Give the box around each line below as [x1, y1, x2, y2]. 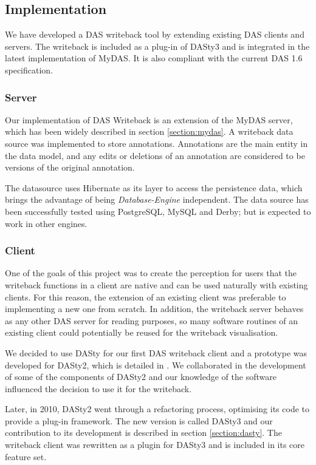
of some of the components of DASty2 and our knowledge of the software [5, 370, 276, 383]
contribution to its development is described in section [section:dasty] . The [5, 426, 282, 439]
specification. [5, 63, 53, 76]
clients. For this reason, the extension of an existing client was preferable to [5, 290, 286, 303]
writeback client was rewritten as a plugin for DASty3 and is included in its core [5, 438, 305, 451]
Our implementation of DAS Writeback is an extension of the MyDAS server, [5, 113, 293, 126]
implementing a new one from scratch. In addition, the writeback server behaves [5, 302, 304, 315]
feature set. [5, 450, 47, 463]
